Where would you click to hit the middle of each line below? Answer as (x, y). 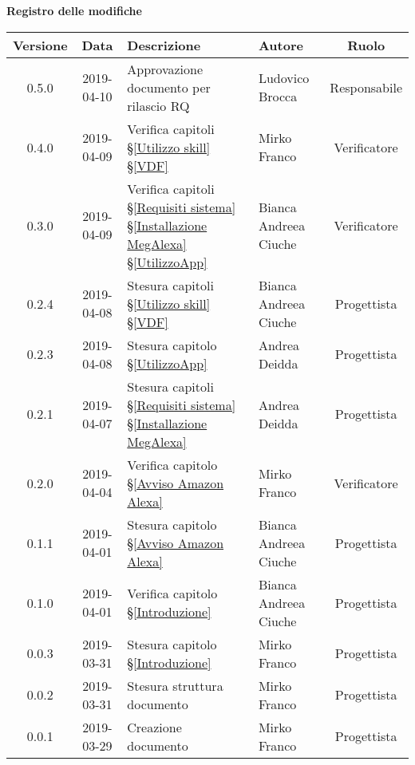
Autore (281, 45)
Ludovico (284, 78)
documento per (169, 87)
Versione (40, 45)
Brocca (278, 97)
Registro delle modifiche (74, 10)
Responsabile (366, 87)
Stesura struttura (175, 685)
